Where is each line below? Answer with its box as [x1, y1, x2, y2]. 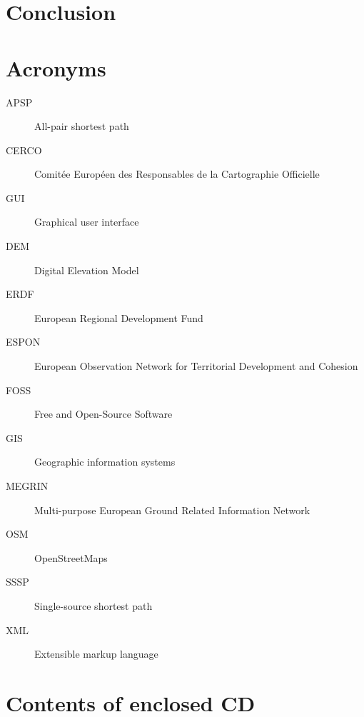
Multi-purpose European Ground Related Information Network [34, 502, 310, 517]
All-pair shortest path [34, 119, 129, 134]
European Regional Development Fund [34, 310, 203, 325]
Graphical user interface [34, 214, 139, 229]
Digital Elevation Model [34, 262, 139, 277]
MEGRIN [6, 478, 49, 493]
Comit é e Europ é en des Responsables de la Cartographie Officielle [34, 166, 320, 181]
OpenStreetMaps [34, 550, 108, 565]
